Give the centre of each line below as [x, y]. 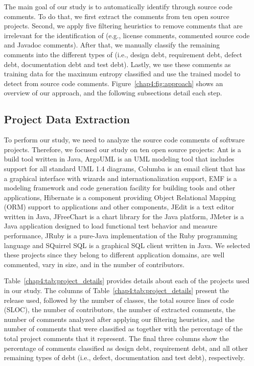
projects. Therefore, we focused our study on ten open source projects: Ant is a [123, 149]
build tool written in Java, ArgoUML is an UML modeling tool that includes [119, 159]
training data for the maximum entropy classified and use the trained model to [122, 74]
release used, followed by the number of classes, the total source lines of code [119, 300]
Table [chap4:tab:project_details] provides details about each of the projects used [127, 281]
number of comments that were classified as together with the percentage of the [123, 329]
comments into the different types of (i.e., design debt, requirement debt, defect [123, 54]
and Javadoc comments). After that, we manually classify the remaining [112, 45]
